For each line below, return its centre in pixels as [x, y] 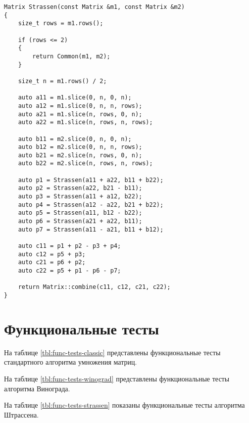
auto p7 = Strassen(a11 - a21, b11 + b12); [91, 229]
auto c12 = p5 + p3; [52, 254]
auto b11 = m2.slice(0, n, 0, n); [75, 139]
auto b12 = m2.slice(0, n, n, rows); [80, 147]
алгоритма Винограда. [37, 388]
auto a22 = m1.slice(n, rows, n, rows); [85, 122]
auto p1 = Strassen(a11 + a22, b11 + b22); [91, 180]
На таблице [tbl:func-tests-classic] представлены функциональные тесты [112, 352]
